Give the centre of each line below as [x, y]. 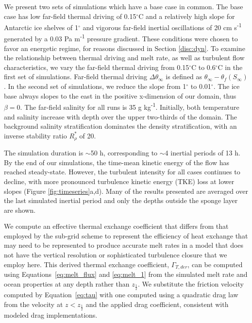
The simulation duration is [44, 153]
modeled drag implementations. [51, 315]
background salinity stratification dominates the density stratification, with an [120, 126]
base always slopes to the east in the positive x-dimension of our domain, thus [120, 95]
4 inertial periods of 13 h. [202, 153]
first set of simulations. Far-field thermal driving [76, 76]
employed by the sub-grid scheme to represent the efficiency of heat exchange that [126, 235]
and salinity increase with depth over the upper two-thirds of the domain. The [120, 116]
